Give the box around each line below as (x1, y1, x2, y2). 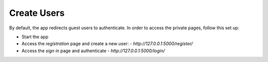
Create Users (9, 7, 65, 18)
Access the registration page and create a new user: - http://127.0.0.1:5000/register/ (21, 41, 193, 47)
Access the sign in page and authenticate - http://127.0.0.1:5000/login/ (21, 48, 165, 54)
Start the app (21, 34, 49, 40)
